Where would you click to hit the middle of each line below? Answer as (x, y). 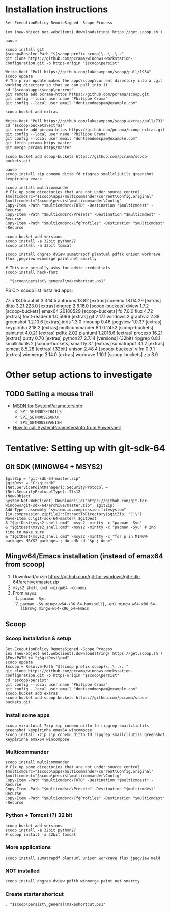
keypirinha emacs (24, 179)
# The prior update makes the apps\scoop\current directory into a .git (84, 81)
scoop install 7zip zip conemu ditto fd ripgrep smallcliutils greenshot (85, 734)
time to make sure (25, 532)
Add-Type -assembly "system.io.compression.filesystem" (66, 510)
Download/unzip (30, 576)
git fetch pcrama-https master (38, 143)
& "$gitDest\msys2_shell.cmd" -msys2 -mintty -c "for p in (69, 536)
